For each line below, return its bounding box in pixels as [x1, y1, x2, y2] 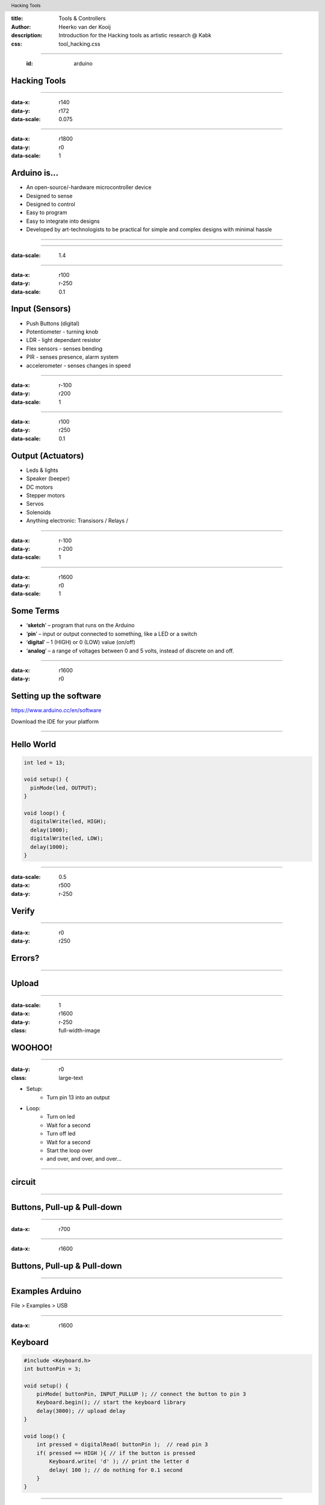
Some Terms [11, 606, 60, 616]
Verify [11, 906, 36, 916]
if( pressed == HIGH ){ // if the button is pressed [36, 1450, 196, 1456]
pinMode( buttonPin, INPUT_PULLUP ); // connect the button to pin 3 [36, 1391, 246, 1398]
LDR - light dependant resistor [26, 337, 101, 344]
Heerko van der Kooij [58, 23, 111, 30]
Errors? [11, 953, 40, 963]
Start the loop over [46, 1147, 93, 1154]
